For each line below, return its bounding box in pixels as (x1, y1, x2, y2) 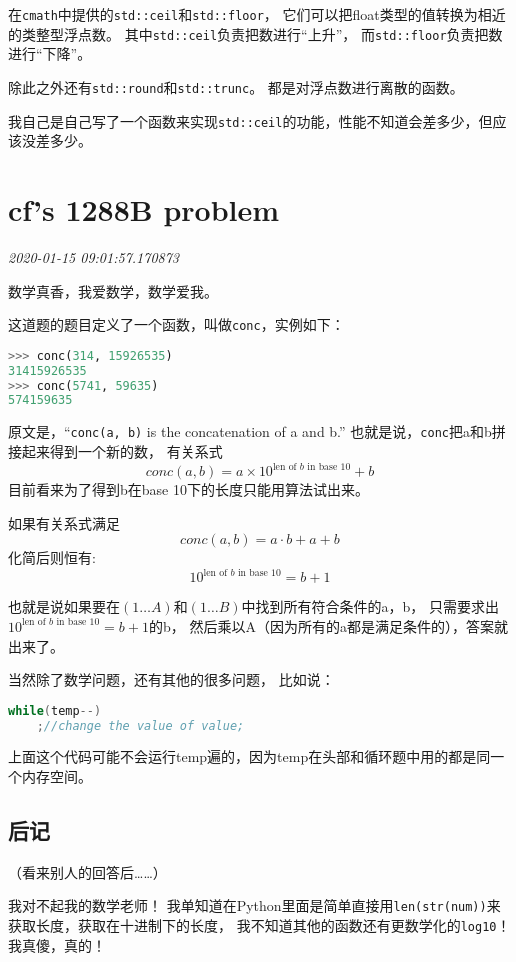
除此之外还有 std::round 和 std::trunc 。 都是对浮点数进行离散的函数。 (8, 76, 464, 97)
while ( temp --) (8, 703, 102, 718)
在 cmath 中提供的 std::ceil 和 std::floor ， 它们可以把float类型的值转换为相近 (8, 4, 506, 24)
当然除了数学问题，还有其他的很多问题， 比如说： (8, 669, 335, 690)
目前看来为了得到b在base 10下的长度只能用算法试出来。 (8, 479, 369, 500)
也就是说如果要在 (8, 596, 120, 617)
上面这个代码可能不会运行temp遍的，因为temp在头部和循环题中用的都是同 (8, 746, 491, 767)
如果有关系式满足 (8, 512, 120, 533)
